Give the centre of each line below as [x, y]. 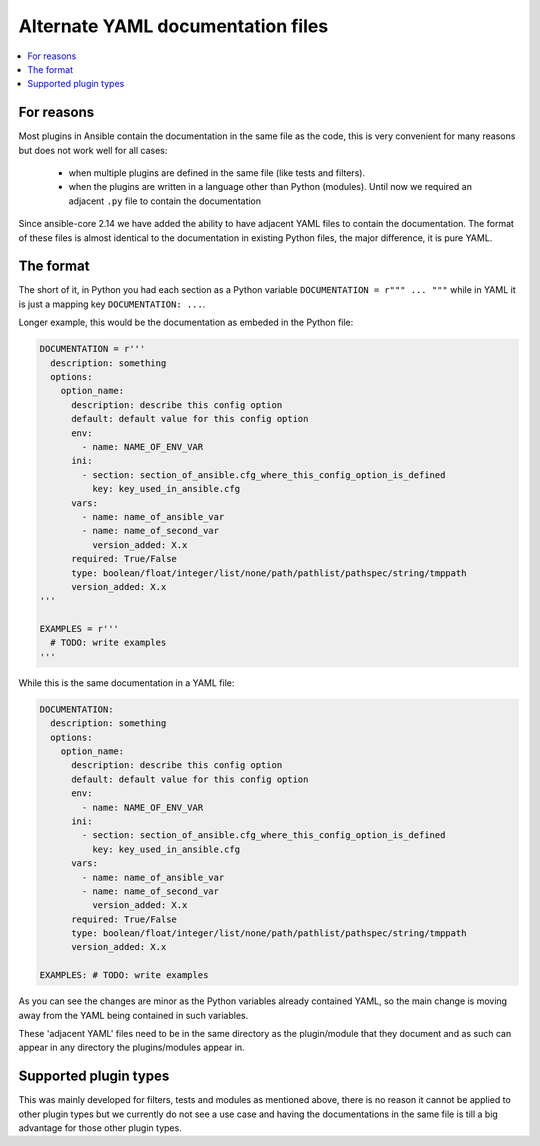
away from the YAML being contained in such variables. [133, 1015]
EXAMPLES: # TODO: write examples [124, 975]
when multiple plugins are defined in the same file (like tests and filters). [216, 173]
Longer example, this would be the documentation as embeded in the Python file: [186, 322]
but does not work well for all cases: [93, 150]
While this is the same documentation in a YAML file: [126, 682]
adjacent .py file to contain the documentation [165, 201]
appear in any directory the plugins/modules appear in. [131, 1047]
